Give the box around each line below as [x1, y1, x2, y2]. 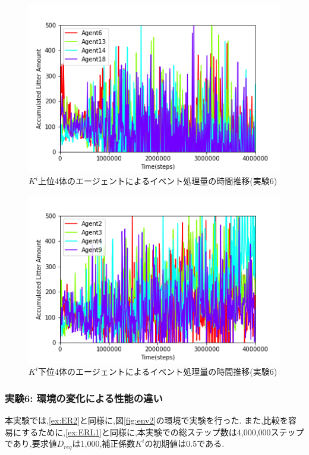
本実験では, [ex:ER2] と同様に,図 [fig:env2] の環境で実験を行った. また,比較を [5, 413, 288, 426]
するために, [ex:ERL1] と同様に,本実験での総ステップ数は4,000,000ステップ [21, 425, 304, 438]
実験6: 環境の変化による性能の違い [5, 390, 163, 405]
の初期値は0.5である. [144, 437, 225, 450]
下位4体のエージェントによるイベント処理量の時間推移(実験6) [38, 365, 278, 378]
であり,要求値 [5, 437, 57, 450]
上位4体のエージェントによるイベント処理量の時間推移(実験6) [38, 175, 278, 187]
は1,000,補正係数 [72, 437, 135, 450]
